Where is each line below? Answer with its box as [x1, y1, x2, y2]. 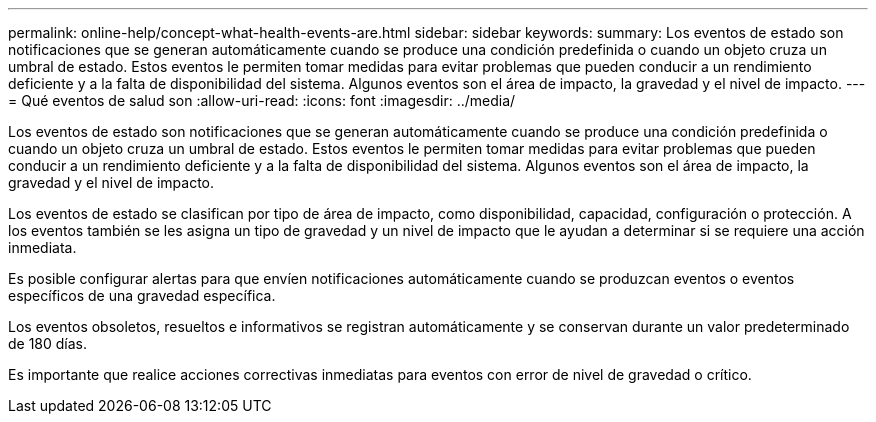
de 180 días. [8, 335, 88, 352]
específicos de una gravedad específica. [8, 287, 276, 304]
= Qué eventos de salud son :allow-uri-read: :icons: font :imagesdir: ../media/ [8, 92, 516, 109]
